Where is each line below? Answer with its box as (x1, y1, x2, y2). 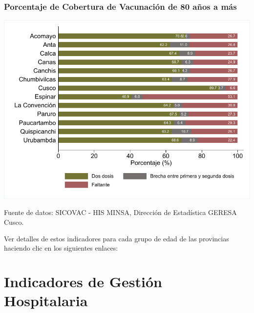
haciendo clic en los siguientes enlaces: (4, 243, 118, 253)
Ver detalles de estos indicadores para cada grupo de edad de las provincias (4, 233, 229, 243)
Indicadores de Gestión (4, 271, 162, 291)
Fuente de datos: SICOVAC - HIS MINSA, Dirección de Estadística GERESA (4, 207, 237, 217)
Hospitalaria (4, 291, 88, 311)
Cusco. (4, 216, 24, 227)
